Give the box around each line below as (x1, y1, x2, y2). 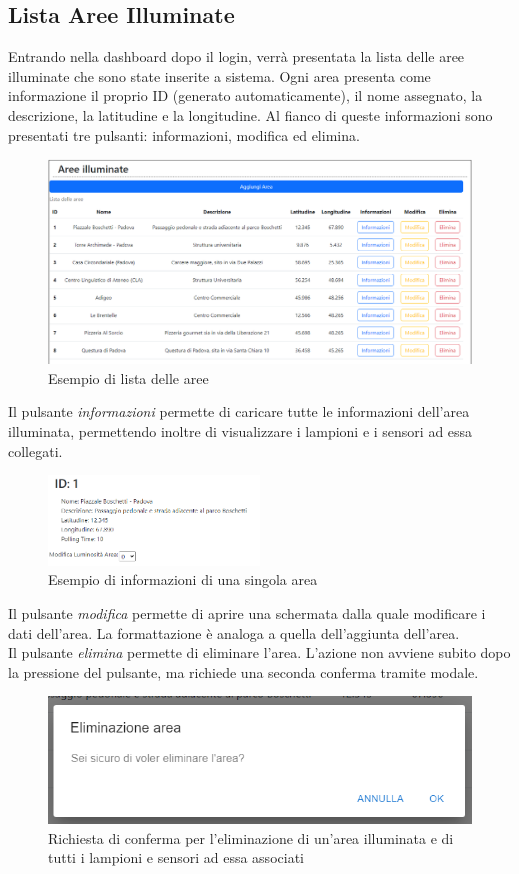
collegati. (8, 440, 63, 461)
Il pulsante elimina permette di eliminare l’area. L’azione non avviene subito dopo (8, 642, 511, 663)
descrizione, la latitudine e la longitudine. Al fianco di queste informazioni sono (8, 104, 493, 125)
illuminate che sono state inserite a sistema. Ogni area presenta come (8, 65, 431, 86)
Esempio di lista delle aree (48, 367, 209, 388)
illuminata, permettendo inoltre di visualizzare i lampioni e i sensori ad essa (8, 420, 473, 441)
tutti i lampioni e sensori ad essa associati (48, 847, 304, 868)
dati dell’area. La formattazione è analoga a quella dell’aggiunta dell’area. (8, 622, 460, 643)
